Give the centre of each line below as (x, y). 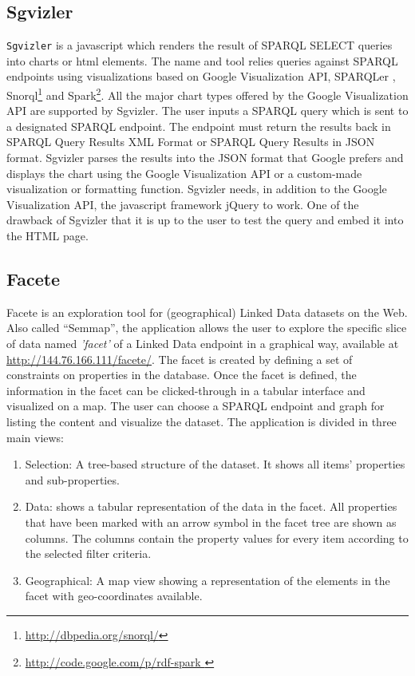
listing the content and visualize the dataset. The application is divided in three (202, 421)
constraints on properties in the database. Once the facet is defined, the (182, 375)
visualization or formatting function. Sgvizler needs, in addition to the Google (197, 189)
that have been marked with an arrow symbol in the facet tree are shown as (211, 522)
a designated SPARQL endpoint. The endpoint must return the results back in (199, 126)
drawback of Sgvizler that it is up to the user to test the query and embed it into (205, 220)
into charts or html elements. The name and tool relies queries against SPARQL (202, 60)
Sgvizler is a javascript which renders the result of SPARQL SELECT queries (200, 45)
